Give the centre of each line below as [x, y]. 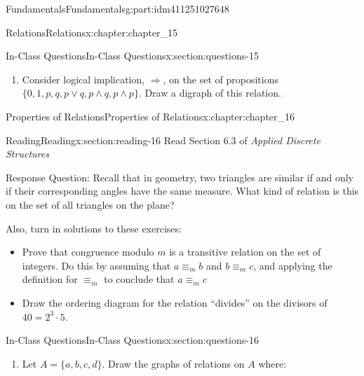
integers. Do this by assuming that [96, 265]
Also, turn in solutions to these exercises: [94, 228]
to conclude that [139, 279]
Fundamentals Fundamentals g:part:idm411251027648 [117, 8]
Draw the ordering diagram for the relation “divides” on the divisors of [175, 302]
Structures [27, 154]
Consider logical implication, [83, 79]
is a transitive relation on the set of [245, 252]
